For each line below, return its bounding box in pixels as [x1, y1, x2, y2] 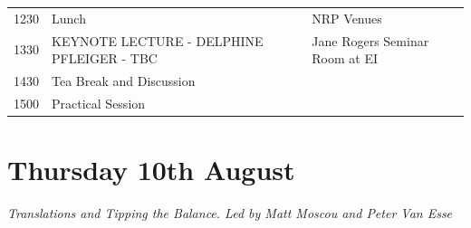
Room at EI [312, 49, 379, 68]
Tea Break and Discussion [52, 71, 196, 90]
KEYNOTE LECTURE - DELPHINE [52, 31, 264, 50]
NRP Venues [312, 8, 382, 27]
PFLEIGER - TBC [52, 49, 158, 68]
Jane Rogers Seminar [312, 31, 429, 50]
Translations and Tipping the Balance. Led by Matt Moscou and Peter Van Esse [7, 204, 453, 223]
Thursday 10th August [7, 151, 295, 188]
